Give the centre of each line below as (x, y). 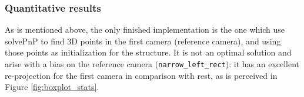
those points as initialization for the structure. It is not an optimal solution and (148, 52)
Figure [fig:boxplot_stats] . (52, 87)
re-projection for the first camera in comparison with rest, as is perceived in (141, 75)
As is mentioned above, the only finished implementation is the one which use (145, 30)
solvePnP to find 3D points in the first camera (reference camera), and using (143, 41)
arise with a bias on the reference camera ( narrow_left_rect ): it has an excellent (152, 64)
